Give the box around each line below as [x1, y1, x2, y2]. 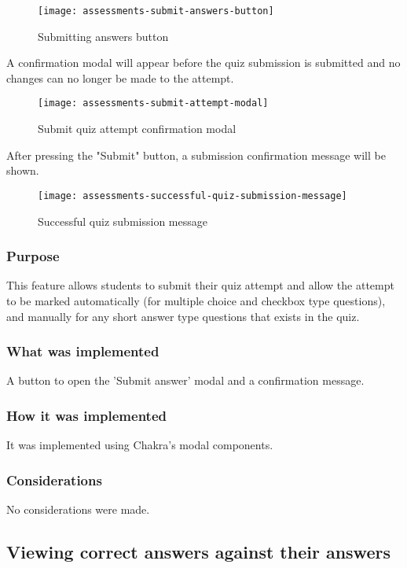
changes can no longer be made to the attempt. [6, 69, 234, 86]
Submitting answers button [38, 28, 169, 44]
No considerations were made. [6, 500, 150, 517]
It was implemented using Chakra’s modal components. [6, 437, 273, 453]
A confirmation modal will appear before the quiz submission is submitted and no [6, 54, 401, 71]
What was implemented [6, 341, 159, 361]
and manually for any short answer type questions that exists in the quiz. [6, 308, 360, 324]
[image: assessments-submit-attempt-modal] [38, 98, 269, 109]
